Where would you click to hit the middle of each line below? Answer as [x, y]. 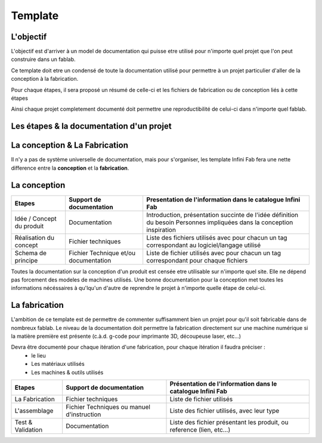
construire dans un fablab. [43, 59]
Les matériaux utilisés [58, 364]
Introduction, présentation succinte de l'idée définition [222, 215]
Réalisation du [35, 237]
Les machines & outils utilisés [67, 372]
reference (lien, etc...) [200, 430]
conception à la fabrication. [45, 79]
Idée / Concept [35, 218]
